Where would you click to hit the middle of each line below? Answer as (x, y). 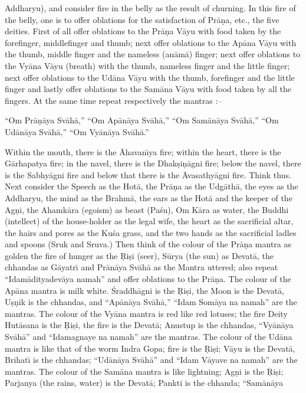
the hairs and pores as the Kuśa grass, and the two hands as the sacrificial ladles (151, 232)
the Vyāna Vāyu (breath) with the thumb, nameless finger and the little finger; (147, 65)
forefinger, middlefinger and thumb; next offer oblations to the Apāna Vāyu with (151, 42)
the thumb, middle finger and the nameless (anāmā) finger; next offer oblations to (153, 54)
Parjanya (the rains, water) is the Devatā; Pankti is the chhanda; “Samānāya (144, 383)
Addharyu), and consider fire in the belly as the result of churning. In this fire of (150, 8)
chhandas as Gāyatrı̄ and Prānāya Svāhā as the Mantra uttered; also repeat (142, 267)
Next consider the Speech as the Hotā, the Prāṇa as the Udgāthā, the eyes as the (152, 186)
